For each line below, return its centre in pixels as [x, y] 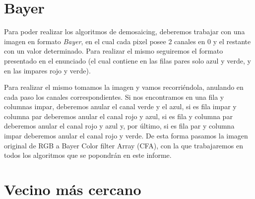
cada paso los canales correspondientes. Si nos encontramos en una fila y [114, 97]
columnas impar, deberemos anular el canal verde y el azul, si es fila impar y [120, 106]
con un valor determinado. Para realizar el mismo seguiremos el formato [114, 51]
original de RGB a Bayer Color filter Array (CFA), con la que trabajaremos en [124, 145]
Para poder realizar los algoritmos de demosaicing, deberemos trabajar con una [125, 32]
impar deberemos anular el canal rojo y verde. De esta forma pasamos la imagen [126, 136]
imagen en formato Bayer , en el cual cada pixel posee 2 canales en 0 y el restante [127, 41]
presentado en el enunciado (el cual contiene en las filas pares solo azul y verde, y [127, 60]
